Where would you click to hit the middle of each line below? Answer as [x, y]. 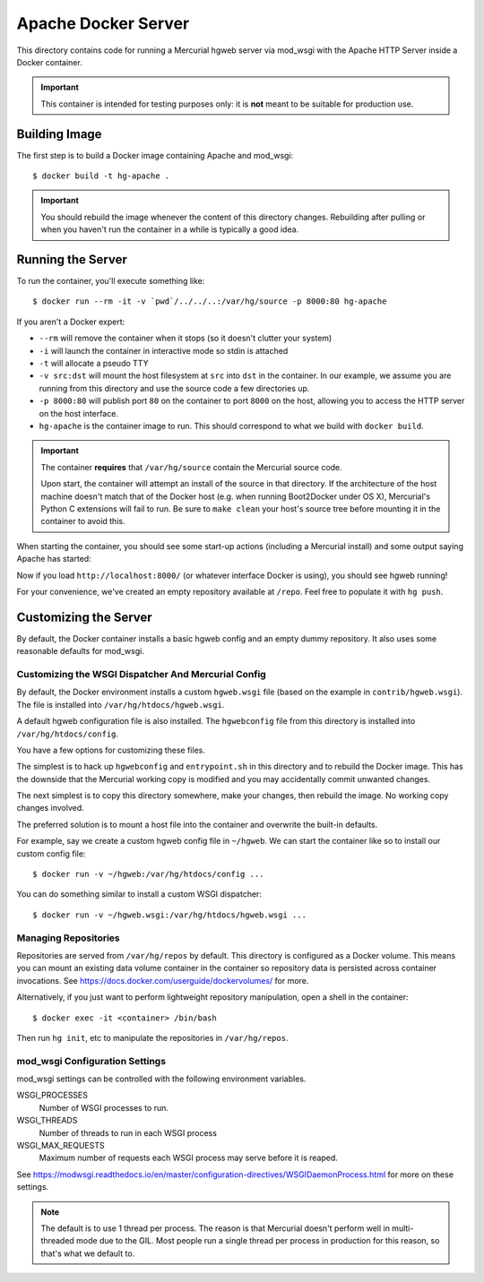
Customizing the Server [84, 617]
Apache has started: [54, 559]
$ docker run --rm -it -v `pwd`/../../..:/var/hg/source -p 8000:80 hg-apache [210, 301]
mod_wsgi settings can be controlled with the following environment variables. [161, 1079]
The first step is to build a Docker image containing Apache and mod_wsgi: [155, 155]
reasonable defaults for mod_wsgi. [81, 651]
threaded [58, 1241]
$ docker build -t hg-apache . [101, 176]
